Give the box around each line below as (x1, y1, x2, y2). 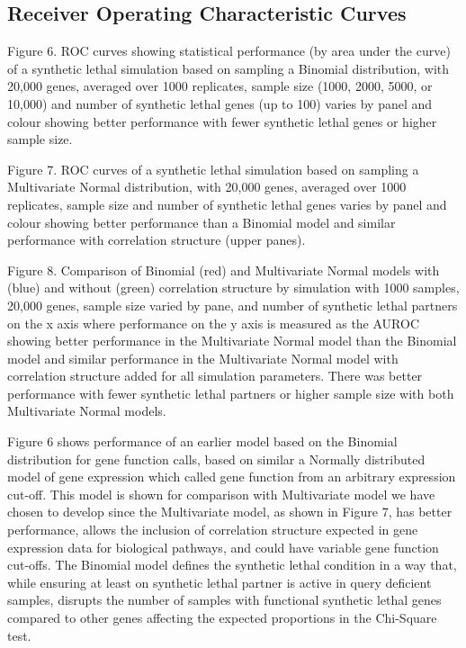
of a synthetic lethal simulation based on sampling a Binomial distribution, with (7, 58, 450, 77)
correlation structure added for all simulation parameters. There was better (7, 366, 423, 385)
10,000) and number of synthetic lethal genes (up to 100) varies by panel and (7, 94, 433, 112)
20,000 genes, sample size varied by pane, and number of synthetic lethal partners (7, 295, 458, 314)
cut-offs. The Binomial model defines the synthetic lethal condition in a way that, (7, 555, 457, 574)
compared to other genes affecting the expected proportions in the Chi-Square (7, 608, 437, 627)
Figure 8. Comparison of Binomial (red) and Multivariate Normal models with (7, 260, 440, 279)
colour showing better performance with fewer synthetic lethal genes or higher (7, 112, 437, 130)
